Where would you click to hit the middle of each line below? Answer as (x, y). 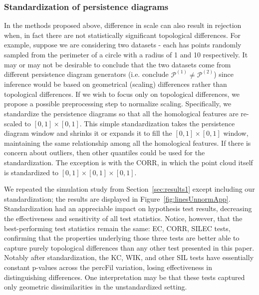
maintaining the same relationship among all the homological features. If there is (128, 143)
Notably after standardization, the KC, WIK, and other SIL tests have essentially (129, 257)
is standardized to (31, 172)
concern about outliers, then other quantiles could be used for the (105, 152)
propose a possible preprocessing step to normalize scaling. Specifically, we (118, 104)
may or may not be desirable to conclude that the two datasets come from (118, 64)
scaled (13, 123)
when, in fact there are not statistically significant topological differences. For (122, 35)
